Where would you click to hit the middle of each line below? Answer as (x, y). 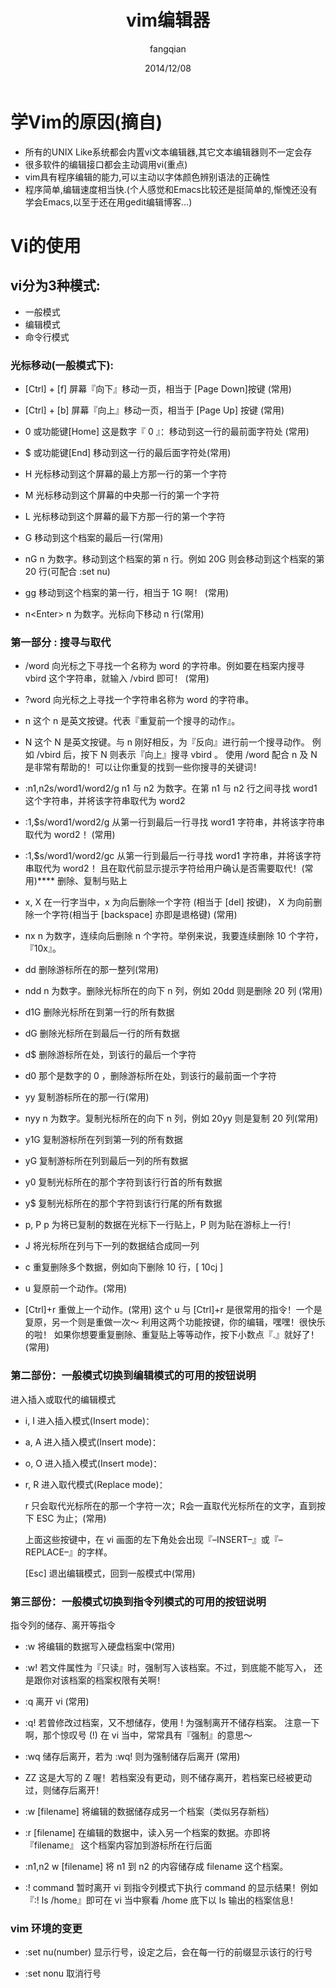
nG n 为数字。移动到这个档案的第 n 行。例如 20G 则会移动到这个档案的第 (174, 558)
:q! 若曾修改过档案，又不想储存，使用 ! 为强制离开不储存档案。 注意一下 (172, 1722)
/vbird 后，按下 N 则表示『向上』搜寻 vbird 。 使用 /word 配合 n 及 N (177, 755)
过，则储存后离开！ (64, 1790)
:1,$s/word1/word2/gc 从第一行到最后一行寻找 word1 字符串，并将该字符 (173, 856)
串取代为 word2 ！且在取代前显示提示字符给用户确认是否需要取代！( (164, 868)
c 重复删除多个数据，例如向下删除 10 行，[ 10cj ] (124, 1267)
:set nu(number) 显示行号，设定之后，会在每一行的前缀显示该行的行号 (168, 1952)
